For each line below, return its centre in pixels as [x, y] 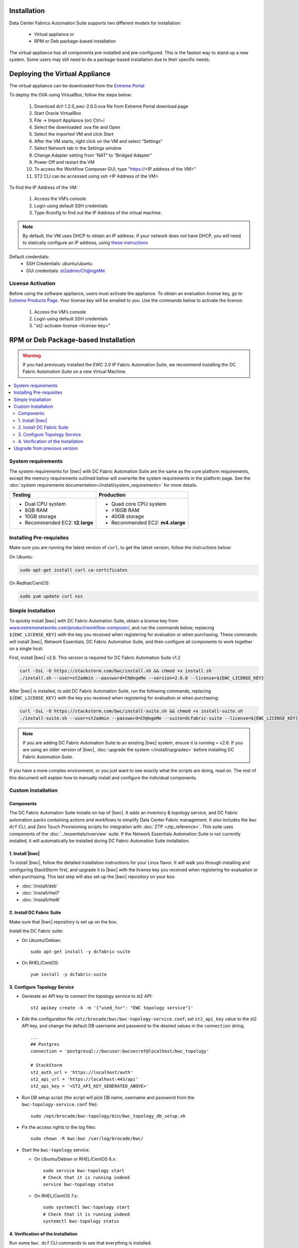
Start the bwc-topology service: [56, 1150]
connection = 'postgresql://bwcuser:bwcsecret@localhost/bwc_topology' [120, 1051]
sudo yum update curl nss [51, 596]
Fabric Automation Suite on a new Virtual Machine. [75, 371]
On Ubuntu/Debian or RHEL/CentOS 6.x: [75, 1159]
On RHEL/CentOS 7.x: [56, 1196]
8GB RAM [36, 510]
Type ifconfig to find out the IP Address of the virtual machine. [98, 213]
